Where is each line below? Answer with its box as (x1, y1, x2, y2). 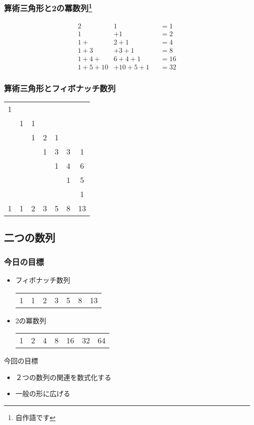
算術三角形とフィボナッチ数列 (4, 82, 116, 94)
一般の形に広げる (15, 388, 70, 399)
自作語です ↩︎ (15, 412, 56, 423)
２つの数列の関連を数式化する (15, 372, 111, 382)
